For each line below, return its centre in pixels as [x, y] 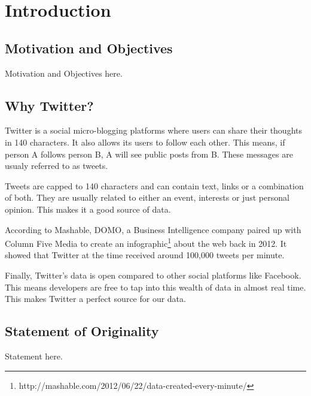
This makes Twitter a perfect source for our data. [95, 299]
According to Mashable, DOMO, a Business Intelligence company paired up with [153, 229]
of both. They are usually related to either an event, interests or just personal [147, 197]
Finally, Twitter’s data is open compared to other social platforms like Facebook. [153, 275]
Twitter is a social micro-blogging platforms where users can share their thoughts [154, 130]
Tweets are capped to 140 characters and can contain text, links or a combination [154, 185]
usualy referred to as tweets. [57, 166]
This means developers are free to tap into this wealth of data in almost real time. [155, 287]
